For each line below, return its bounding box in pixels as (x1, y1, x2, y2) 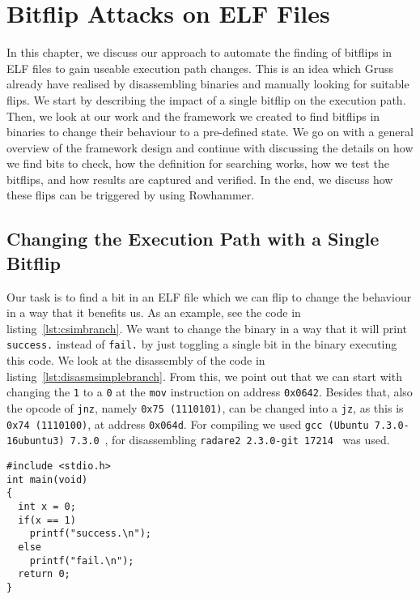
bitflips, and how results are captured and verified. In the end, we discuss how (6, 170, 393, 187)
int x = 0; (18, 500, 76, 512)
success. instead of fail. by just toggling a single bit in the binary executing (6, 336, 397, 353)
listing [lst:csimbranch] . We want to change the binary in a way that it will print (6, 319, 408, 336)
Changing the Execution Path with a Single (6, 226, 380, 251)
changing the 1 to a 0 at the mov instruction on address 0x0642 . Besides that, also (6, 383, 413, 400)
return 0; (18, 568, 70, 580)
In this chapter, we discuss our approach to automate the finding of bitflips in (6, 44, 392, 61)
